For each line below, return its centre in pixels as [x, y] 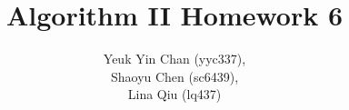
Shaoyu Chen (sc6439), [174, 76]
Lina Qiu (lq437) [174, 94]
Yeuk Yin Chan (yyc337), [174, 59]
